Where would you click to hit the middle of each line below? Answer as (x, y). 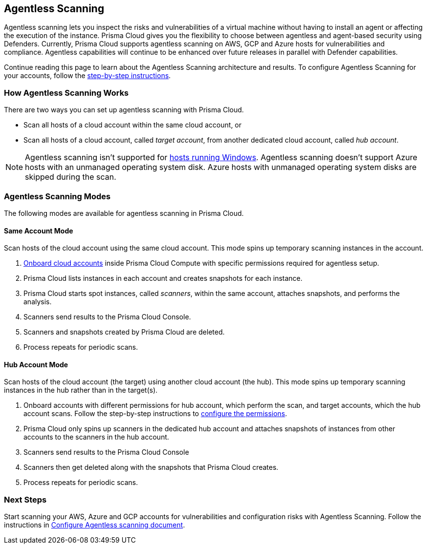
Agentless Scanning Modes (57, 196)
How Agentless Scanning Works (66, 93)
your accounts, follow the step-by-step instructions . (87, 76)
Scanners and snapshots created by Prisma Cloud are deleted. (124, 332)
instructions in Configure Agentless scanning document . (95, 525)
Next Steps (25, 499)
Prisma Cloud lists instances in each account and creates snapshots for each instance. (163, 278)
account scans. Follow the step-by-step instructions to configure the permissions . (155, 414)
